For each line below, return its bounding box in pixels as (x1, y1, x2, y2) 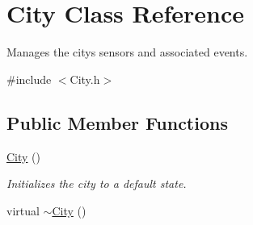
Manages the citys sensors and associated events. (6, 44, 248, 60)
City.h (70, 70, 100, 87)
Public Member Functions (6, 110, 228, 135)
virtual (6, 202, 40, 219)
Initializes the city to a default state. (6, 175, 187, 192)
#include (6, 70, 52, 87)
